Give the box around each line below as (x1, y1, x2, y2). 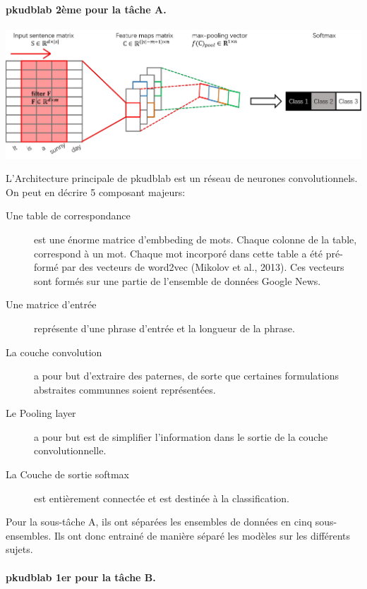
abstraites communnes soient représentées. (34, 382, 216, 396)
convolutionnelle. (34, 443, 107, 458)
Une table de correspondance (6, 208, 131, 223)
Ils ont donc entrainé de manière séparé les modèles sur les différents (54, 528, 351, 542)
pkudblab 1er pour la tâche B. (6, 569, 156, 584)
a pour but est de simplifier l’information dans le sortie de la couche (34, 429, 328, 444)
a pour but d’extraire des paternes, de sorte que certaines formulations (34, 368, 339, 383)
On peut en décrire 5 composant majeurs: (6, 184, 186, 199)
